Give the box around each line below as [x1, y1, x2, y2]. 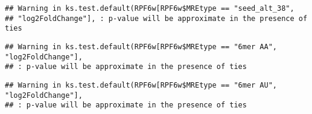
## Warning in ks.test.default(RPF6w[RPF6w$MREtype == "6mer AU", [5, 80, 278, 89]
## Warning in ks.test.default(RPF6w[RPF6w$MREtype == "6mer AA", [5, 42, 278, 51]
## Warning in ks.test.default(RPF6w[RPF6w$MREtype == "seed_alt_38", [5, 4, 294, 13]
